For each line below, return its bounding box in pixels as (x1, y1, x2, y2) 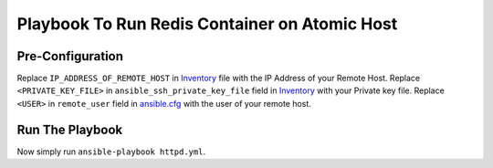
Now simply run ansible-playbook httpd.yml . (16, 146, 205, 157)
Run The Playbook (16, 121, 123, 137)
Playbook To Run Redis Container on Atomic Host (16, 14, 398, 34)
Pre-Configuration (16, 48, 123, 64)
